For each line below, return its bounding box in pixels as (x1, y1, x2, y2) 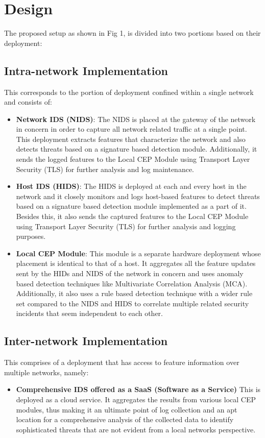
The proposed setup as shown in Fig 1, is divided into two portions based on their (4, 28, 261, 38)
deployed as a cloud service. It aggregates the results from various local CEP (16, 394, 256, 404)
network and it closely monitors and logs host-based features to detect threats (16, 190, 260, 201)
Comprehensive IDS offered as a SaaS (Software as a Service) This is (16, 384, 261, 395)
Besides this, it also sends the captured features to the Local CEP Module (16, 211, 249, 222)
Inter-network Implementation (4, 333, 168, 349)
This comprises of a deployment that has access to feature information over (4, 357, 239, 368)
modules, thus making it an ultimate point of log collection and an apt (16, 404, 237, 415)
